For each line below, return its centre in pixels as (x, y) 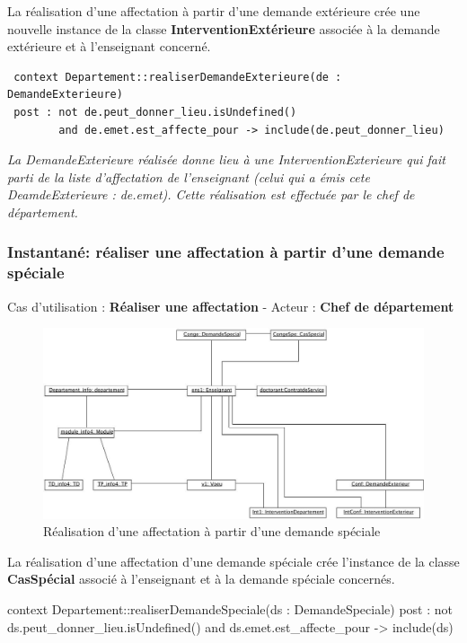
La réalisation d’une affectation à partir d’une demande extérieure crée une (214, 11)
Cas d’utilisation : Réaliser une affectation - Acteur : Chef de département (231, 306)
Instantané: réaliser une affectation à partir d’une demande (226, 252)
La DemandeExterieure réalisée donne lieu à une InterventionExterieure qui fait (226, 159)
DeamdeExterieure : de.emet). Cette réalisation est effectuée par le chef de (211, 194)
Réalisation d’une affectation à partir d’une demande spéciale (212, 531)
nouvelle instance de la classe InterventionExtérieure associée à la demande (224, 28)
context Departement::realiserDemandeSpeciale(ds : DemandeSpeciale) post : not (230, 609)
